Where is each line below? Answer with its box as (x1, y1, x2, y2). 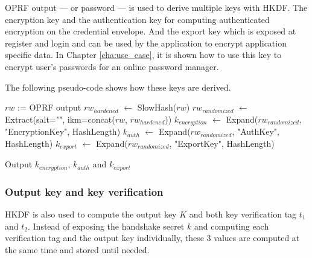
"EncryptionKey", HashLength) (5, 125, 121, 138)
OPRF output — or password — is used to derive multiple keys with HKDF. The (5, 1, 308, 13)
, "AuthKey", (232, 125, 279, 138)
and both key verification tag (189, 207, 297, 220)
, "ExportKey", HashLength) (169, 137, 275, 149)
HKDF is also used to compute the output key (5, 207, 177, 220)
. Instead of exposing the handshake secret (27, 219, 185, 232)
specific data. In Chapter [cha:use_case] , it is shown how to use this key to (5, 48, 282, 61)
